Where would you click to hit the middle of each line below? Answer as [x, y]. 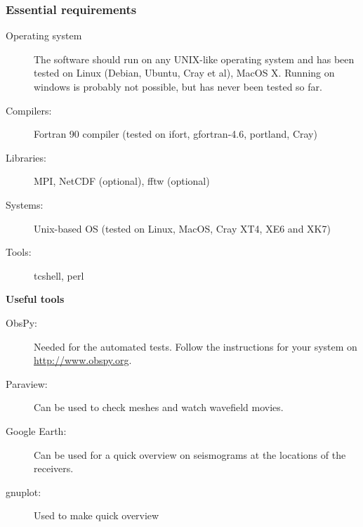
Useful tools [35, 299]
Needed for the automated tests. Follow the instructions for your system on [196, 346]
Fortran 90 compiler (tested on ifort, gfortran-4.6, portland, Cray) [176, 134]
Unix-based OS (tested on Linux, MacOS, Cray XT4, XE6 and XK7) [182, 228]
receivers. [54, 468]
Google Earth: [36, 430]
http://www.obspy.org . [83, 360]
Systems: [25, 204]
